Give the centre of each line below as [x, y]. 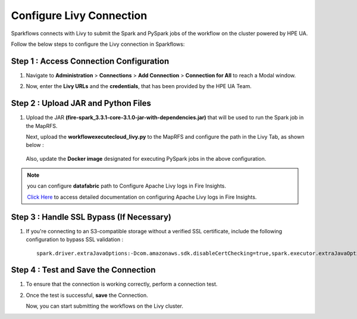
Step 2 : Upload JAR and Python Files [81, 103]
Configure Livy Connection [79, 15]
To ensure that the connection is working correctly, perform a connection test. [122, 284]
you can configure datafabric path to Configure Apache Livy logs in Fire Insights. [126, 186]
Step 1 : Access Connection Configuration [90, 61]
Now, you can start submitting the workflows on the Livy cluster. [105, 306]
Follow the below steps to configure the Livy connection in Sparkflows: [98, 44]
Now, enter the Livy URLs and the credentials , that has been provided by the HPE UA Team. [139, 86]
